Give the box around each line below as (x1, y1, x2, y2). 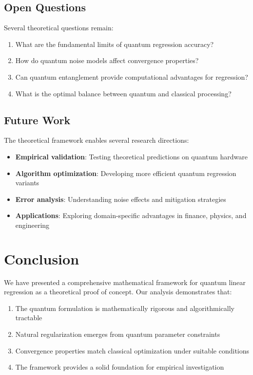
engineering (15, 220, 50, 230)
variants (15, 177, 39, 188)
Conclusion (4, 248, 79, 268)
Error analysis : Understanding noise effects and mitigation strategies (15, 194, 226, 204)
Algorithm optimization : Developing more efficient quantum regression (15, 168, 236, 178)
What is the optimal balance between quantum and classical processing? (15, 88, 232, 98)
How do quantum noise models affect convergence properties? (15, 55, 199, 66)
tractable (15, 312, 42, 323)
